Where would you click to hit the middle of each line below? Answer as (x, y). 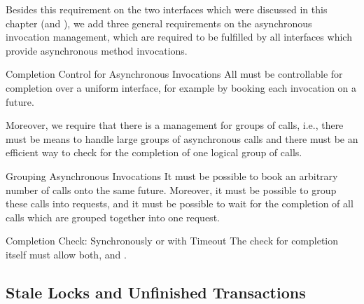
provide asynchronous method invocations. (97, 50)
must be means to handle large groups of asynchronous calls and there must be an (182, 138)
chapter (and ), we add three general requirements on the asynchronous (159, 23)
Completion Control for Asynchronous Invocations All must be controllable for (174, 74)
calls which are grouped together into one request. (113, 217)
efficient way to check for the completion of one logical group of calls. (154, 152)
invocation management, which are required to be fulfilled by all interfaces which (179, 37)
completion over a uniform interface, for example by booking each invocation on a (181, 87)
